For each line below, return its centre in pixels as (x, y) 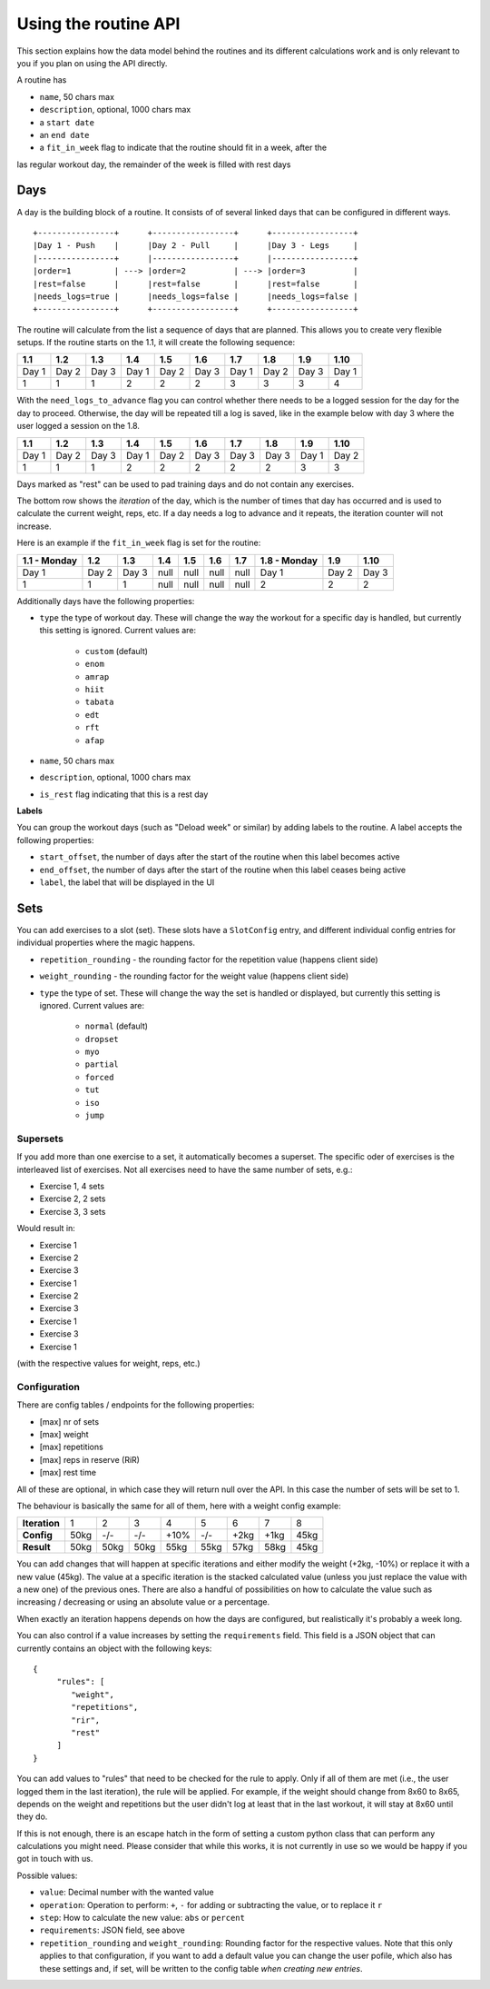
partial (102, 1064)
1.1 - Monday (49, 561)
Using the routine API (98, 24)
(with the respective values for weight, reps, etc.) (108, 1364)
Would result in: (46, 1228)
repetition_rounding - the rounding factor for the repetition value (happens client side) (209, 960)
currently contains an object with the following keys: (114, 1648)
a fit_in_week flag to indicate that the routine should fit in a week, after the (183, 148)
